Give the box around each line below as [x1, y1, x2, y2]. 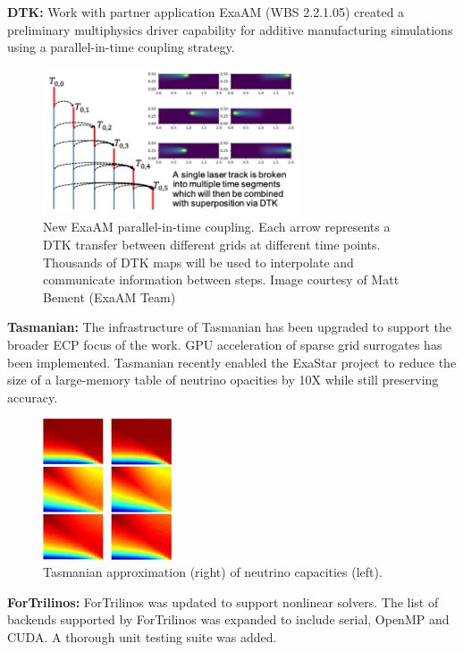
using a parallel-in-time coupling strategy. [7, 38, 235, 56]
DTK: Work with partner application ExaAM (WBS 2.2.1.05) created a [7, 3, 405, 21]
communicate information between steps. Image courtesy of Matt [43, 270, 400, 289]
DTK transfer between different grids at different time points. [43, 234, 381, 253]
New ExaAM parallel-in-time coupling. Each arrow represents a [43, 217, 391, 236]
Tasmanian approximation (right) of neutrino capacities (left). [43, 563, 383, 581]
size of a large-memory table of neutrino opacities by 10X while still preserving [7, 370, 439, 389]
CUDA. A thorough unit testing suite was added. [7, 627, 277, 646]
